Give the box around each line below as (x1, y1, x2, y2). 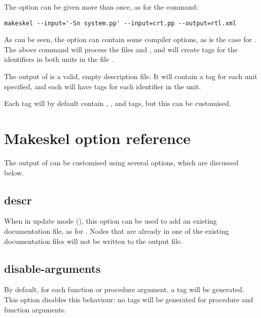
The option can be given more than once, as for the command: (4, 2, 198, 12)
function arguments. (4, 304, 66, 314)
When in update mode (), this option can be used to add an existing (4, 216, 217, 226)
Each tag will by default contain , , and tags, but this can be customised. (4, 98, 231, 109)
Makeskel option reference (4, 128, 191, 148)
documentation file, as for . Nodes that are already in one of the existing (4, 225, 229, 236)
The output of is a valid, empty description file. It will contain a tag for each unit (4, 71, 257, 82)
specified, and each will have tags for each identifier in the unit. (4, 81, 201, 91)
